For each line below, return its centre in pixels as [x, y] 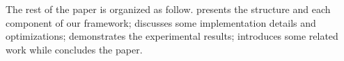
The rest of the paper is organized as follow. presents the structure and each [168, 9]
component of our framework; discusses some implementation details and [161, 22]
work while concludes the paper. [74, 49]
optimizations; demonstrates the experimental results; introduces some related [172, 36]
